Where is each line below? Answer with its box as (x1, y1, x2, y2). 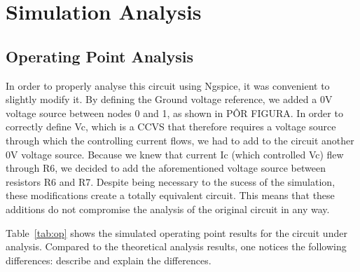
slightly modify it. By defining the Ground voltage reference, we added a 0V (6, 92, 333, 107)
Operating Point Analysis (6, 45, 194, 67)
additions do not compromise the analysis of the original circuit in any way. (6, 201, 330, 216)
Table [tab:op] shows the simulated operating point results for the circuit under (6, 225, 347, 240)
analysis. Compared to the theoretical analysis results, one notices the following (6, 239, 347, 254)
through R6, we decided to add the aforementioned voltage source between (6, 161, 326, 175)
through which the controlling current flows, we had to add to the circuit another (6, 132, 354, 147)
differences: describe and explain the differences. (6, 252, 212, 267)
